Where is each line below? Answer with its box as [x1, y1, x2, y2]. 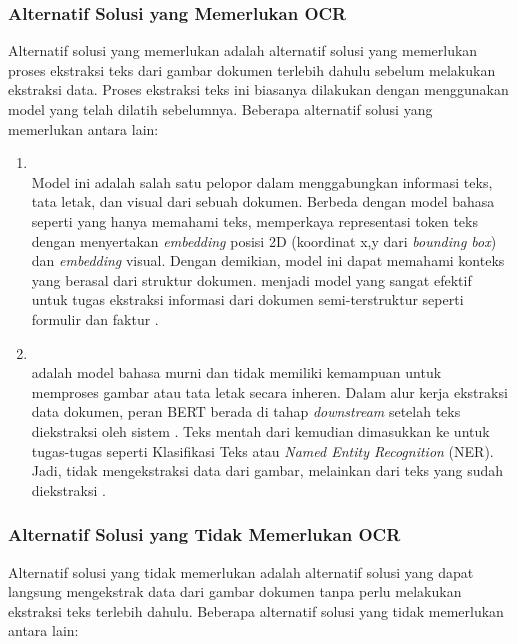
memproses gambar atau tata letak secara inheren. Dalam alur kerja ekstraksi [31, 381, 508, 402]
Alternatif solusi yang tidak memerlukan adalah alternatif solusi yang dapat [8, 561, 474, 582]
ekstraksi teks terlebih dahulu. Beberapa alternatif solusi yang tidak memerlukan [8, 600, 504, 621]
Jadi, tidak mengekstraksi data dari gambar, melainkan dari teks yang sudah [31, 460, 504, 481]
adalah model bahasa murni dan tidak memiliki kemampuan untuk [31, 362, 442, 383]
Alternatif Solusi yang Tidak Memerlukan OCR [8, 522, 401, 547]
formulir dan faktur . [31, 308, 159, 329]
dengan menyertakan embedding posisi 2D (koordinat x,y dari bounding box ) [31, 230, 497, 251]
